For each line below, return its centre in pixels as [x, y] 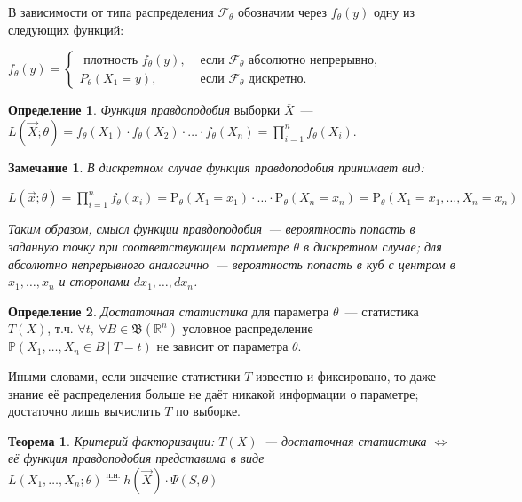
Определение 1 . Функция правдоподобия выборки [144, 110]
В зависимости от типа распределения [111, 12]
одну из [394, 12]
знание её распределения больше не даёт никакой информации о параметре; [214, 393]
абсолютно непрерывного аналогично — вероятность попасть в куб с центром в [232, 263]
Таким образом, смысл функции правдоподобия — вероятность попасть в [212, 229]
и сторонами [94, 281]
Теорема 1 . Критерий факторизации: [111, 440]
